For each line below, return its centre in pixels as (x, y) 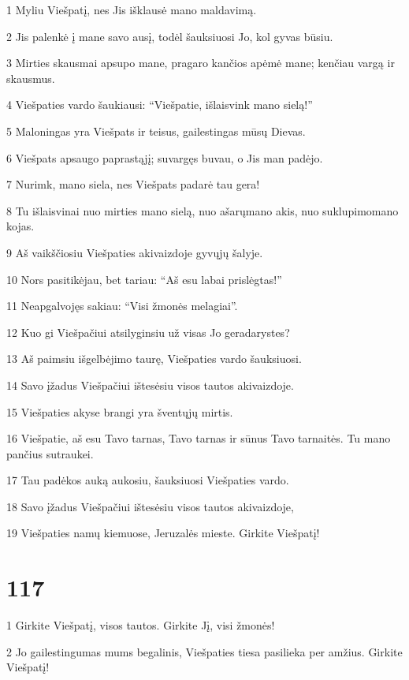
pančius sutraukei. (50, 453)
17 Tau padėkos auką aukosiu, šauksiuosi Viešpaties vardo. (148, 480)
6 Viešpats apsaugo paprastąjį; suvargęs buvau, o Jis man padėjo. (165, 157)
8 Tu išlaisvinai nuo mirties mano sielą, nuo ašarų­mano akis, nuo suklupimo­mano (203, 210)
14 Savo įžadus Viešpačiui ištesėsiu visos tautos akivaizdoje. (150, 385)
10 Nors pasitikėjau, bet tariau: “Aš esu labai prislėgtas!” (144, 279)
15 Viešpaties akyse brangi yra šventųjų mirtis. (120, 411)
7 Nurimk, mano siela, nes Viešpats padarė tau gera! (133, 184)
